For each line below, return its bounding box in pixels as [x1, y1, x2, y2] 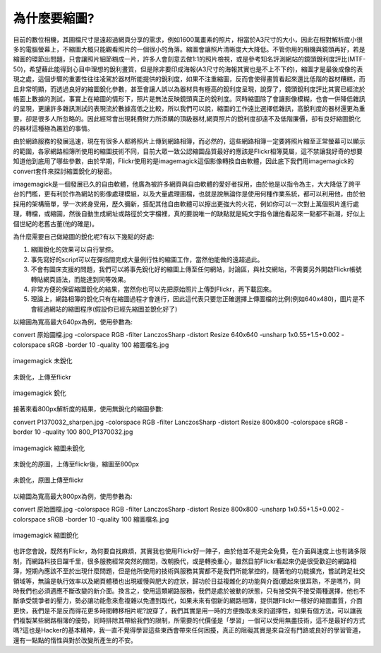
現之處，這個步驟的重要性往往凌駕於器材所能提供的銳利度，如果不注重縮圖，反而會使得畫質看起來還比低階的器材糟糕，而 [13, 75, 365, 83]
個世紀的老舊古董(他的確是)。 [13, 219, 99, 228]
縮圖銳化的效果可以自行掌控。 [30, 245, 118, 254]
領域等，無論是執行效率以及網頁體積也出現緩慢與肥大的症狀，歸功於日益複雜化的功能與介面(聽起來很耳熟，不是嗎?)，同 [13, 577, 361, 585]
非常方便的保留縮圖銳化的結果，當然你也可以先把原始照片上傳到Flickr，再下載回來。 [30, 285, 275, 293]
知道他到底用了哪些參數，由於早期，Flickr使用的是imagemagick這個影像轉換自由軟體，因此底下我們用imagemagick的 [13, 157, 354, 165]
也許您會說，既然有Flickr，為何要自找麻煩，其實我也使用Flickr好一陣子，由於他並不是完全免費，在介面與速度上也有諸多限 [13, 547, 366, 555]
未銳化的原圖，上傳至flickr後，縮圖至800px [13, 460, 140, 468]
